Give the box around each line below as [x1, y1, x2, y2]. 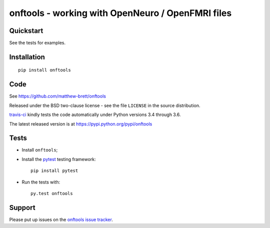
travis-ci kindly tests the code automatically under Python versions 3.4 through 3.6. [9, 111, 181, 117]
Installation [9, 52, 45, 61]
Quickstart [9, 26, 43, 35]
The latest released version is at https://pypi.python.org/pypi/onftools [9, 120, 152, 127]
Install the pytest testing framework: [21, 156, 96, 162]
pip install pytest [30, 168, 78, 173]
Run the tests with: [21, 179, 60, 185]
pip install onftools [18, 67, 71, 73]
